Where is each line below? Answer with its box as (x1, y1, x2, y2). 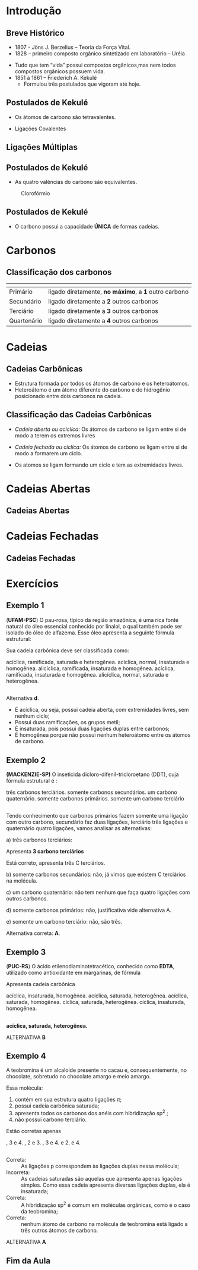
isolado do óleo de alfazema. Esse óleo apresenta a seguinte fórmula (6, 629, 175, 636)
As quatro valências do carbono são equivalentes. (14, 179, 138, 186)
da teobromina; (21, 1208, 58, 1215)
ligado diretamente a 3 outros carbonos (48, 306, 158, 315)
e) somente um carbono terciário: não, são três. (6, 918, 123, 925)
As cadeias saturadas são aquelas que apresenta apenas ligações (21, 1175, 183, 1183)
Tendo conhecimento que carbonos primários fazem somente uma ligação (6, 812, 189, 819)
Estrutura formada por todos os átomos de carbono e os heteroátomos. (14, 380, 190, 387)
